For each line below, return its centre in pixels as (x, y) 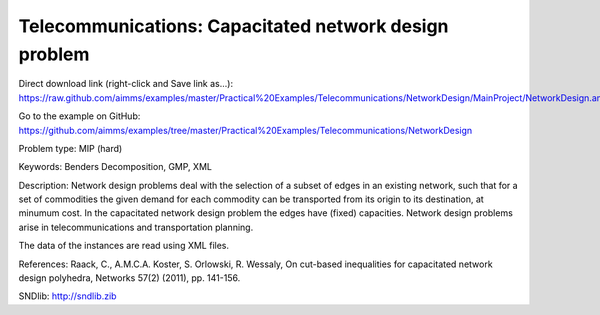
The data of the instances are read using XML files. (124, 246)
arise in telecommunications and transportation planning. (136, 227)
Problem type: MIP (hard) (70, 148)
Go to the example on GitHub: (79, 116)
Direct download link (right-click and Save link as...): (126, 84)
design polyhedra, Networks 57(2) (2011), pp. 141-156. (129, 278)
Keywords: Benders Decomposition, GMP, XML (115, 167)
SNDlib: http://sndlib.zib (67, 296)
